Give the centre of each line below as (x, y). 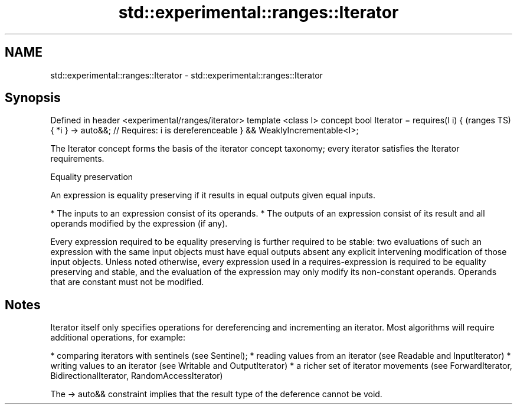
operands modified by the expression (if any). (139, 224)
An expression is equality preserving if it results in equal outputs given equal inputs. (213, 195)
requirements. (77, 159)
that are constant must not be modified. (127, 282)
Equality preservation (92, 177)
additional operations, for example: (118, 338)
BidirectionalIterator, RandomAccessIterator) (137, 376)
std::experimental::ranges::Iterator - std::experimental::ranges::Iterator (186, 75)
